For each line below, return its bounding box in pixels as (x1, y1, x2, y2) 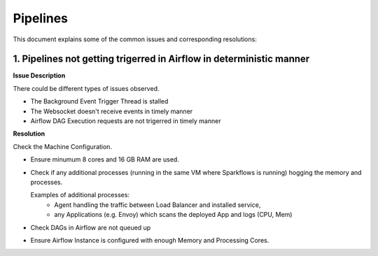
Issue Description (13, 71, 66, 80)
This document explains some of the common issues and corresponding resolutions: (13, 35, 257, 43)
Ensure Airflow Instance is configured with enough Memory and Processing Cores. (30, 236, 269, 244)
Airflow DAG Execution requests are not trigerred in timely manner (30, 117, 221, 125)
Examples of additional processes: (30, 191, 129, 199)
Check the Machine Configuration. (13, 142, 112, 150)
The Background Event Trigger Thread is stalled (30, 97, 169, 106)
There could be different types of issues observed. (13, 84, 160, 92)
